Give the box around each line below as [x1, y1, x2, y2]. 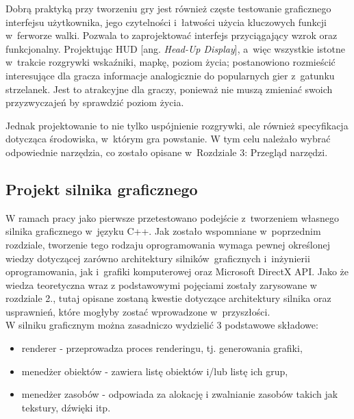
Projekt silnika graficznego [5, 178, 198, 199]
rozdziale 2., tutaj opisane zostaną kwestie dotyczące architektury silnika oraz [5, 291, 331, 305]
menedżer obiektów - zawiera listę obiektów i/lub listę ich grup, [21, 364, 288, 378]
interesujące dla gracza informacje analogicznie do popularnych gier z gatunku [5, 68, 335, 82]
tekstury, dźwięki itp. [21, 400, 111, 414]
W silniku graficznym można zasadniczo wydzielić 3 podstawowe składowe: [5, 318, 318, 332]
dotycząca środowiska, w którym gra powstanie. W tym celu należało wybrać [5, 131, 331, 146]
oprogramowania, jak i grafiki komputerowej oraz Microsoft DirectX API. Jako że [5, 264, 349, 279]
